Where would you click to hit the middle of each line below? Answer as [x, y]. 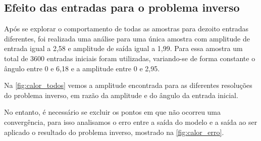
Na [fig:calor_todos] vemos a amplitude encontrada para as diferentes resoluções [128, 85]
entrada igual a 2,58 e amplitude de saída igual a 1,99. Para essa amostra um [123, 48]
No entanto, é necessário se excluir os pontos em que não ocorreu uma [113, 112]
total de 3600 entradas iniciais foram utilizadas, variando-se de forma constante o [130, 58]
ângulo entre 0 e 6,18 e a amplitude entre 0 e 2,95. [82, 68]
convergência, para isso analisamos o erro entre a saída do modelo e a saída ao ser [131, 122]
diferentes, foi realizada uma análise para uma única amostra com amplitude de [127, 38]
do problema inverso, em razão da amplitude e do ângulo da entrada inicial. [121, 95]
